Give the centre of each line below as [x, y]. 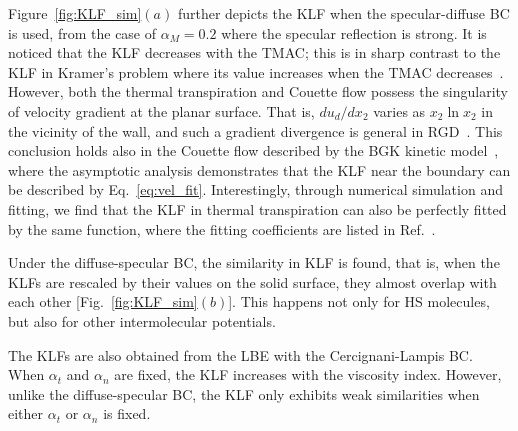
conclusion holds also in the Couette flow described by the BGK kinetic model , [253, 150]
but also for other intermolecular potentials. [142, 320]
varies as [399, 110]
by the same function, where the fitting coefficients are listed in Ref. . [222, 228]
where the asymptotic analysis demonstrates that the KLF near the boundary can [259, 169]
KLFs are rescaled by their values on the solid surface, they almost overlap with [252, 281]
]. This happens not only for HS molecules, [359, 301]
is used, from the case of [82, 32]
